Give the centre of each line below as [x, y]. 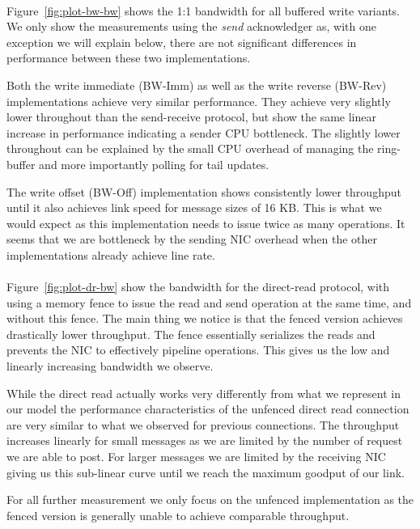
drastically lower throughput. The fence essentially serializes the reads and [191, 334]
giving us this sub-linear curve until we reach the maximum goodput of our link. [206, 472]
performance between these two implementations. [129, 58]
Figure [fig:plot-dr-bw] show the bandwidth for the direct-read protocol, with [198, 287]
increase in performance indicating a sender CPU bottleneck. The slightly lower [204, 132]
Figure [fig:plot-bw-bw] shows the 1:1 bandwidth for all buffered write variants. [204, 10]
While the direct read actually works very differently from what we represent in [204, 393]
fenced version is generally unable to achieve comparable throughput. [178, 515]
